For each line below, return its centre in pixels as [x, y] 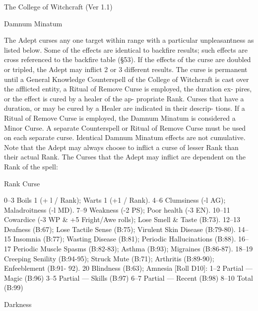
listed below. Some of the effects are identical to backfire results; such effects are [126, 49]
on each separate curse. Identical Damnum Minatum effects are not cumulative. [125, 137]
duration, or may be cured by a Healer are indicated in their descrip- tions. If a [125, 108]
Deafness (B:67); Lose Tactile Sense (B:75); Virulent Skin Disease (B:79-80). [120, 229]
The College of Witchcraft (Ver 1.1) [58, 6]
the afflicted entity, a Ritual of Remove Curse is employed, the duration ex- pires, [128, 89]
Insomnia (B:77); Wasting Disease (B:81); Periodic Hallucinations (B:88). [125, 239]
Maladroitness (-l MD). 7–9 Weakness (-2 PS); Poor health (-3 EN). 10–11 [117, 209]
